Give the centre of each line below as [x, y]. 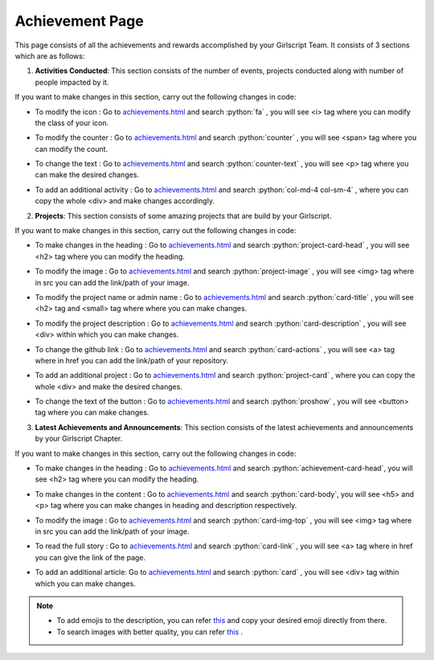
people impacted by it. [72, 82]
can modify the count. [72, 149]
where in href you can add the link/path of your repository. [132, 360]
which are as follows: [50, 55]
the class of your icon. [72, 123]
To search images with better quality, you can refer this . [150, 632]
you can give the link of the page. [90, 557]
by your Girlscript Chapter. [79, 439]
